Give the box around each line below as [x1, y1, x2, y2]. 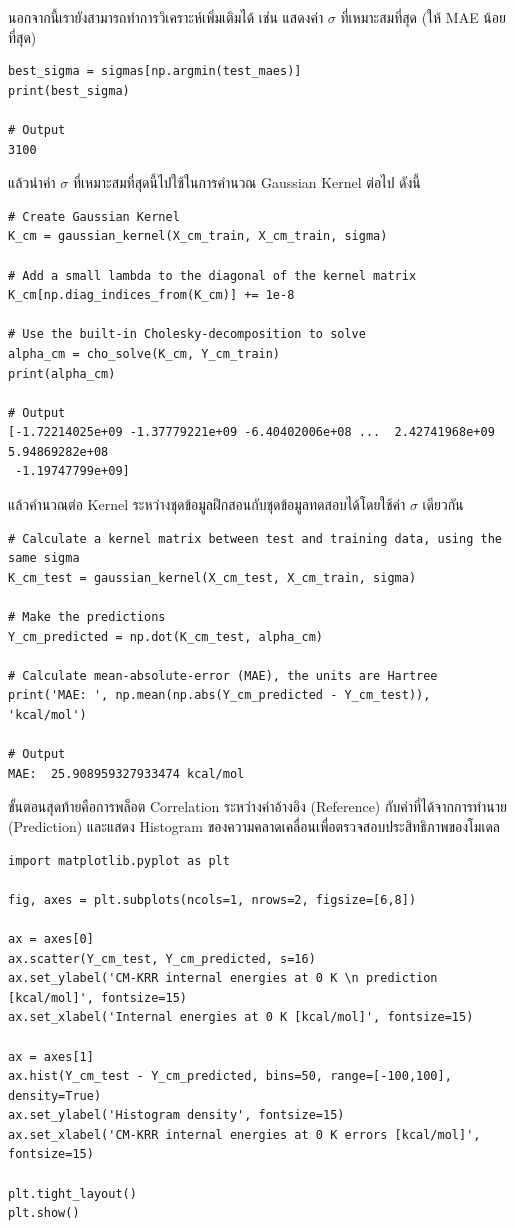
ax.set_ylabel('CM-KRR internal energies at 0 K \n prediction [8, 971, 438, 986]
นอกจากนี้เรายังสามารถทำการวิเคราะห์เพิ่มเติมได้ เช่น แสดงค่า [8, 7, 324, 27]
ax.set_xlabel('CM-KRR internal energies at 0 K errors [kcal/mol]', [8, 1127, 481, 1142]
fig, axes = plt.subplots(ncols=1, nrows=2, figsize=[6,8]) [8, 892, 417, 907]
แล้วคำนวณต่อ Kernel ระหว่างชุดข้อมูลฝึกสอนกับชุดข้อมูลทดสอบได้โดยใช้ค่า [8, 494, 406, 515]
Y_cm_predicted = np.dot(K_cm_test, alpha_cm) [8, 629, 323, 644]
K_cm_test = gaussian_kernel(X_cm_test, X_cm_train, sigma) [8, 570, 417, 585]
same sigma [8, 551, 80, 566]
